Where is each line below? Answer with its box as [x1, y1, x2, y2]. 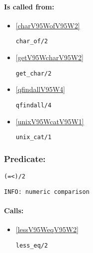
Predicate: [4, 152, 46, 165]
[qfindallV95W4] [15, 84, 66, 94]
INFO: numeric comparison [4, 188, 90, 195]
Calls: [4, 205, 24, 215]
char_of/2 [15, 38, 48, 45]
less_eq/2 [15, 242, 48, 249]
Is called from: [4, 1, 54, 11]
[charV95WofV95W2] [15, 20, 80, 30]
